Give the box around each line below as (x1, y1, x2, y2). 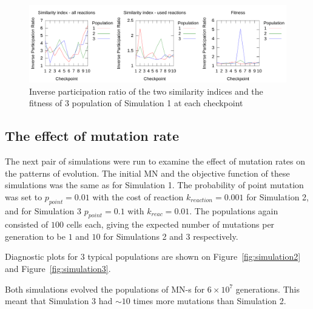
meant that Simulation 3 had (5, 294, 113, 307)
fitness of (29, 97, 62, 109)
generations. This (235, 282, 300, 295)
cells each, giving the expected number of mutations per (66, 218, 275, 231)
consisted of (5, 218, 49, 231)
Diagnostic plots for (5, 250, 78, 263)
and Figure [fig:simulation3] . (5, 262, 111, 275)
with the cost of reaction (92, 190, 184, 203)
